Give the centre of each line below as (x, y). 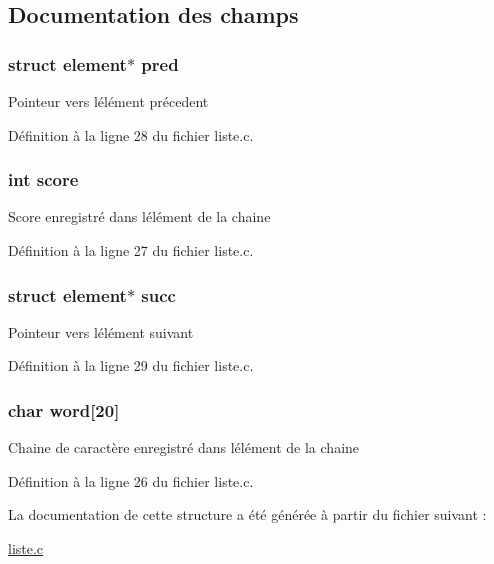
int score (43, 179)
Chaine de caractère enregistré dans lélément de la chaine (184, 447)
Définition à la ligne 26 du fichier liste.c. (131, 480)
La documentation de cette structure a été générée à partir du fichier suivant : (247, 514)
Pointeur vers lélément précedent (108, 101)
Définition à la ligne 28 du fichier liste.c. (131, 134)
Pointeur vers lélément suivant (101, 331)
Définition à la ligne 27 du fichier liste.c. (131, 250)
